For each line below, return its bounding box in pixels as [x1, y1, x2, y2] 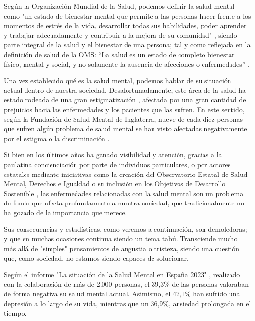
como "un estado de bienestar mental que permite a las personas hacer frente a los [4, 10, 251, 21]
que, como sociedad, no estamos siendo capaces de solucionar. [4, 253, 189, 263]
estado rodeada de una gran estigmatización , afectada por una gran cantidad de [4, 94, 246, 105]
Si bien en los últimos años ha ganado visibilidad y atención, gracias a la [4, 149, 222, 160]
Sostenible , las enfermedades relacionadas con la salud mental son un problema [4, 188, 244, 198]
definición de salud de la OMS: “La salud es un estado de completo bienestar [4, 49, 235, 59]
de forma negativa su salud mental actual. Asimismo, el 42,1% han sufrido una [4, 289, 240, 299]
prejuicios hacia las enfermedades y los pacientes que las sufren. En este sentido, [4, 104, 245, 114]
